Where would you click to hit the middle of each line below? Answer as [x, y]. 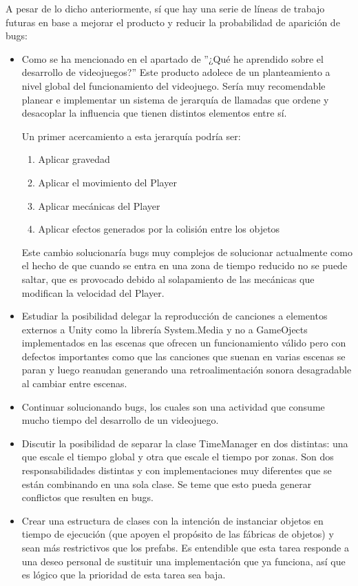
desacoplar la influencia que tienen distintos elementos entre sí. [154, 113]
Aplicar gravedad [74, 159]
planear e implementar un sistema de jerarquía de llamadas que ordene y [175, 99]
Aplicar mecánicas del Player [99, 205]
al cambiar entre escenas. [74, 383]
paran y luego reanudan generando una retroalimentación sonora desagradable [187, 370]
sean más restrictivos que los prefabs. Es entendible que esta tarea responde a [185, 547]
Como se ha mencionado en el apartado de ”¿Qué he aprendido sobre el [172, 58]
